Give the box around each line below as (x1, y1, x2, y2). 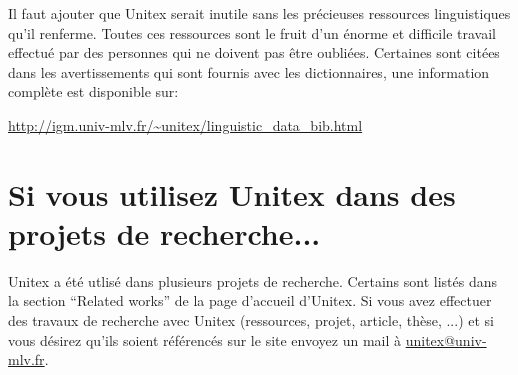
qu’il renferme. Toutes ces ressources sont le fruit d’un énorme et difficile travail (8, 22, 496, 43)
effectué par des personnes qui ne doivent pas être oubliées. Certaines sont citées (8, 42, 500, 63)
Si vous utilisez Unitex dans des (8, 173, 456, 214)
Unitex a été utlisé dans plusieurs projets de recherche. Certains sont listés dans (8, 270, 497, 291)
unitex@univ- (405, 329, 487, 350)
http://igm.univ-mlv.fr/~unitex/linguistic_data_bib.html (8, 114, 363, 135)
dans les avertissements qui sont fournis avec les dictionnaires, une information (8, 61, 490, 82)
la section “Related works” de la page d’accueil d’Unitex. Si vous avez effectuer (8, 290, 492, 311)
